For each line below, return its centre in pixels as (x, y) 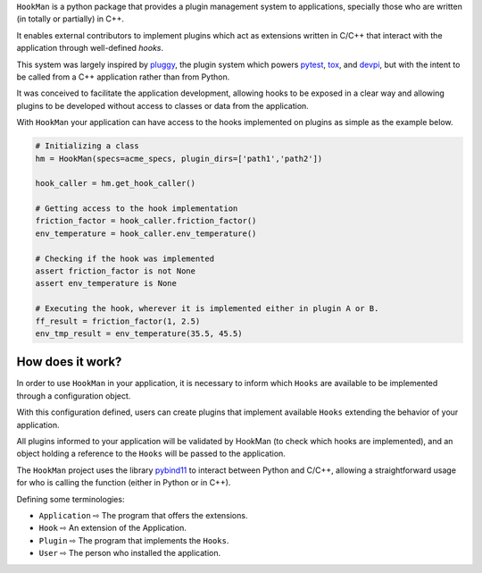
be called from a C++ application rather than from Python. (123, 77)
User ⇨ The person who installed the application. (130, 553)
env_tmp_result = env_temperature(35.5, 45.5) (139, 333)
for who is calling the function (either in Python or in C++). (124, 483)
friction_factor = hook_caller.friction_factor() (146, 221)
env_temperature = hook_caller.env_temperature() (146, 233)
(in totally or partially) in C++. (71, 19)
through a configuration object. (74, 396)
